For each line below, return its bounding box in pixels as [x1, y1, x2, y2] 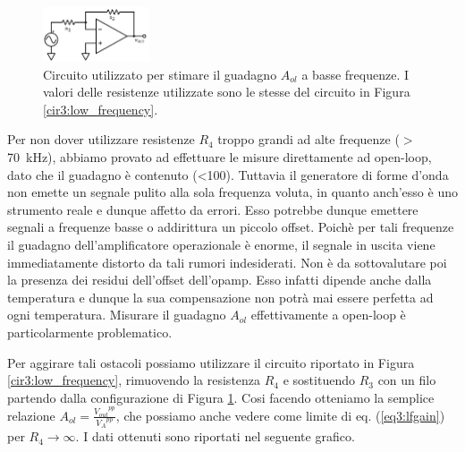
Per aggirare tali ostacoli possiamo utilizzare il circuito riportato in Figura [7, 353, 415, 371]
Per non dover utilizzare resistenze [7, 130, 195, 149]
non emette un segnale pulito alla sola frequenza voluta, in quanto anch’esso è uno [7, 183, 458, 201]
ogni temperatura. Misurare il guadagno [7, 305, 226, 324]
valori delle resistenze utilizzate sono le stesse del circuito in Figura [43, 82, 410, 101]
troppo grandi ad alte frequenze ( [217, 130, 400, 149]
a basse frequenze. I [301, 64, 410, 83]
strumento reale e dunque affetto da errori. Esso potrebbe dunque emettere [7, 200, 418, 218]
